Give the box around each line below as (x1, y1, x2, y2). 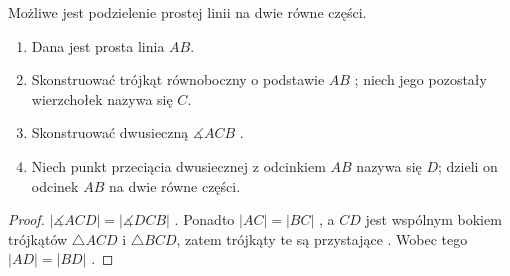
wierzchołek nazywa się (31, 88, 173, 109)
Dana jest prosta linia (31, 35, 165, 56)
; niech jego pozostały (354, 69, 487, 90)
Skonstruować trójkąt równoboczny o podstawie (31, 69, 325, 90)
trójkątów (8, 228, 68, 249)
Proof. (8, 209, 45, 230)
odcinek (31, 175, 79, 196)
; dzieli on (438, 155, 498, 176)
